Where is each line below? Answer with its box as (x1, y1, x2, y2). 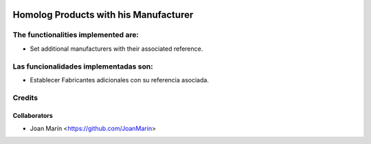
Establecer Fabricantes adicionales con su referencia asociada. (30, 75, 210, 84)
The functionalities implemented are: (12, 30, 139, 40)
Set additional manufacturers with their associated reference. (30, 45, 203, 53)
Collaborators (12, 112, 53, 120)
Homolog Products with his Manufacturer (12, 9, 194, 21)
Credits (12, 93, 38, 102)
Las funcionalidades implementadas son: (12, 62, 154, 71)
